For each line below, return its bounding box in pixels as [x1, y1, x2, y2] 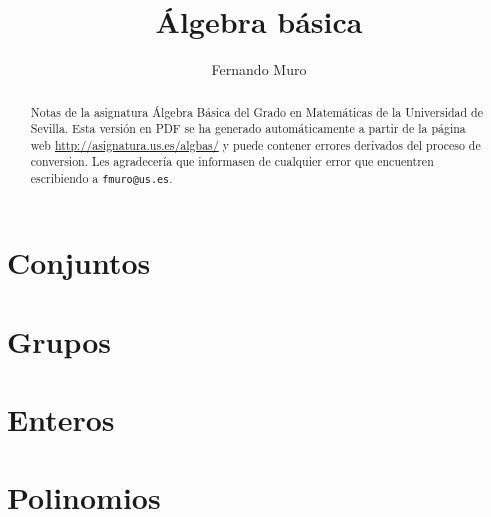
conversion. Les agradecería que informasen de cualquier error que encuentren [30, 153, 434, 170]
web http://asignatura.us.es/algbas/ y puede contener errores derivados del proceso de [30, 136, 481, 153]
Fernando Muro [211, 59, 307, 80]
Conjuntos [7, 242, 151, 283]
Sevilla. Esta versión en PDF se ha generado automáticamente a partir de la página [30, 120, 466, 137]
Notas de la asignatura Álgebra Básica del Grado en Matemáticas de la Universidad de [30, 103, 483, 120]
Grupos [7, 320, 112, 361]
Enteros [7, 399, 115, 440]
